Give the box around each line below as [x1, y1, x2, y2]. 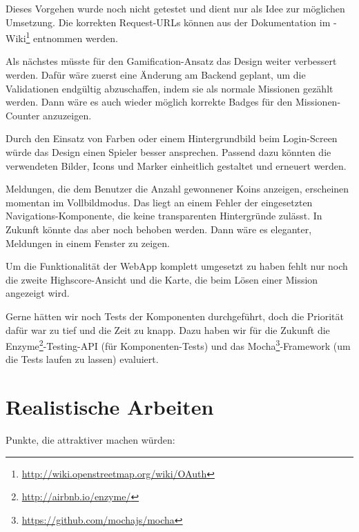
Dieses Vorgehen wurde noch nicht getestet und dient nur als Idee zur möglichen [6, 1, 345, 15]
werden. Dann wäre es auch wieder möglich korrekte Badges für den [6, 95, 293, 109]
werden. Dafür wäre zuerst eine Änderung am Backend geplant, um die [6, 68, 306, 82]
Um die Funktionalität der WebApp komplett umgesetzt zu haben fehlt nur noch [6, 259, 348, 273]
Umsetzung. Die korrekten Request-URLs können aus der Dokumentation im [6, 14, 331, 29]
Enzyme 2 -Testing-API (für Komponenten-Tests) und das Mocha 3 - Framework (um [6, 337, 351, 353]
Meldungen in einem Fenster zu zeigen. [6, 235, 170, 250]
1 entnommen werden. [26, 29, 119, 45]
